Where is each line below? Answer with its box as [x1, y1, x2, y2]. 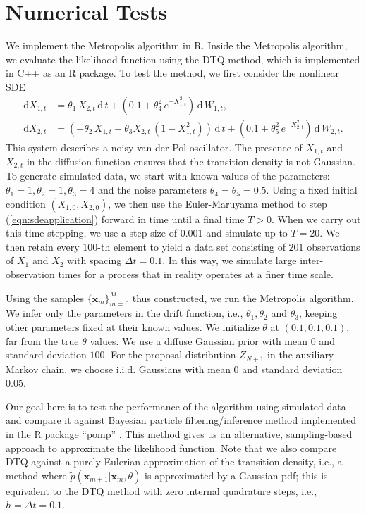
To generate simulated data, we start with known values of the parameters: [6, 168, 330, 183]
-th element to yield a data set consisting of [97, 239, 286, 253]
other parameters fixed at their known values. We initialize [6, 320, 260, 334]
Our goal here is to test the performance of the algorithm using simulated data [6, 399, 346, 413]
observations [307, 239, 360, 253]
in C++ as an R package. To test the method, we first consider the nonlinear [6, 65, 340, 80]
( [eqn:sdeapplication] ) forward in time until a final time [6, 211, 245, 226]
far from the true [6, 333, 79, 348]
